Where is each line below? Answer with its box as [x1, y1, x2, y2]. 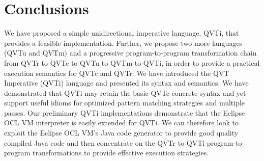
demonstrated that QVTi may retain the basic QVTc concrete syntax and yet [4, 87, 246, 98]
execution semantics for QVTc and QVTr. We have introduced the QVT [4, 67, 229, 78]
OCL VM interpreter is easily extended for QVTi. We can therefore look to [4, 117, 239, 128]
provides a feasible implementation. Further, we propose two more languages [4, 37, 243, 48]
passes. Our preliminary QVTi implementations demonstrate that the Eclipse [4, 107, 245, 118]
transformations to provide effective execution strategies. [33, 147, 209, 158]
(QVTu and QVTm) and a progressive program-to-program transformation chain [4, 47, 257, 58]
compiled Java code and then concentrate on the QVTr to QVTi [4, 137, 205, 148]
